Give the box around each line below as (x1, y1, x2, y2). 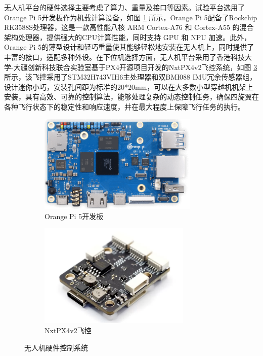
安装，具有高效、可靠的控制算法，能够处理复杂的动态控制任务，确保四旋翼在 (4, 91, 259, 102)
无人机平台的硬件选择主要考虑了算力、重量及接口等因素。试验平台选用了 (4, 2, 245, 12)
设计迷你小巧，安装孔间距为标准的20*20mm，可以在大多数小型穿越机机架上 (4, 81, 253, 92)
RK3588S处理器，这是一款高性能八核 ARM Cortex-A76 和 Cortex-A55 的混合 (4, 22, 254, 32)
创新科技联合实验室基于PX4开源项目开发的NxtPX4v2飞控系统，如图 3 (27, 61, 257, 72)
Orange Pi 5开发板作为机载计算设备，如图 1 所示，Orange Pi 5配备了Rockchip (4, 12, 257, 22)
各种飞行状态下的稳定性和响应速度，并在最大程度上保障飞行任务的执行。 (4, 101, 245, 112)
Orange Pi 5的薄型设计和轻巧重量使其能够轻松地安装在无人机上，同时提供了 (4, 42, 254, 52)
